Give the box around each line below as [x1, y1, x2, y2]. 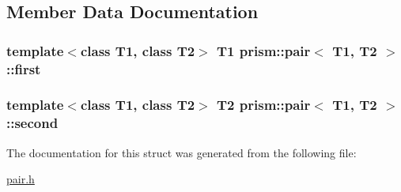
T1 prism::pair [217, 40, 311, 60]
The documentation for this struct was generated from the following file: [6, 144, 357, 160]
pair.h [6, 171, 35, 187]
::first [6, 58, 41, 78]
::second [6, 113, 59, 133]
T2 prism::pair [217, 95, 311, 115]
